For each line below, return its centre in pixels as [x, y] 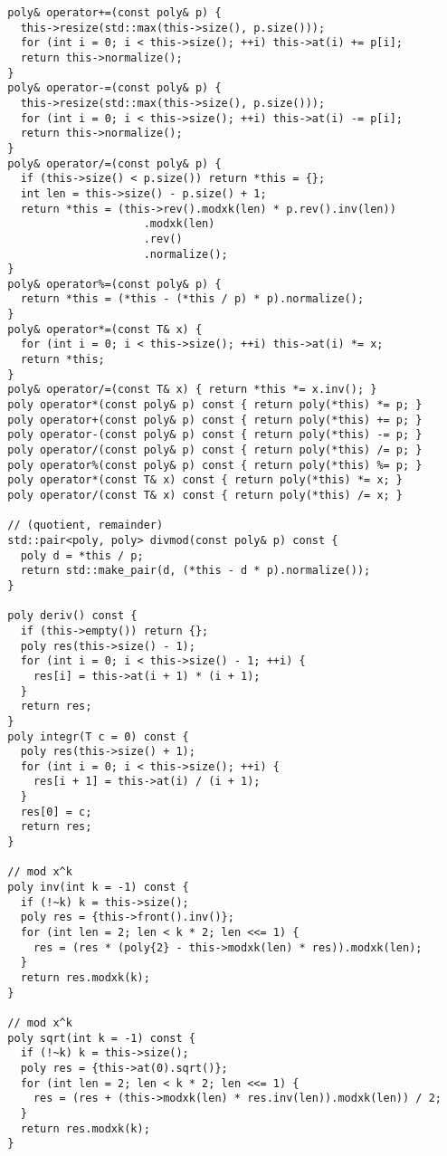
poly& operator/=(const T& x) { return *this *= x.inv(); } [192, 390]
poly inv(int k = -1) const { [98, 888]
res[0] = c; [56, 812]
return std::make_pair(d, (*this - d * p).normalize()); [195, 571]
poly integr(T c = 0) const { [98, 736]
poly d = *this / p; [82, 555]
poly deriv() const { [72, 616]
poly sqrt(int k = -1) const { [101, 1038]
